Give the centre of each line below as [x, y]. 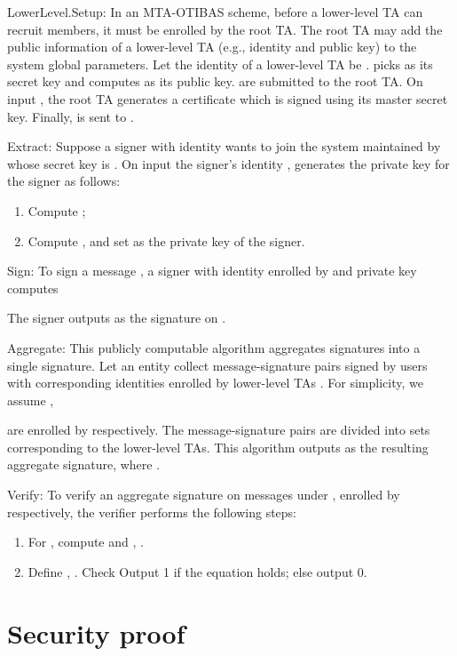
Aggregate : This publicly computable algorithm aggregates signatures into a [214, 347]
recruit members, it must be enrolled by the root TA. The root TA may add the [225, 29]
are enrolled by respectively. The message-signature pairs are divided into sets [219, 430]
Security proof [96, 632]
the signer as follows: [64, 181]
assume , [31, 400]
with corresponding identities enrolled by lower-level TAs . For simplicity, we [215, 383]
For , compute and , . [86, 542]
